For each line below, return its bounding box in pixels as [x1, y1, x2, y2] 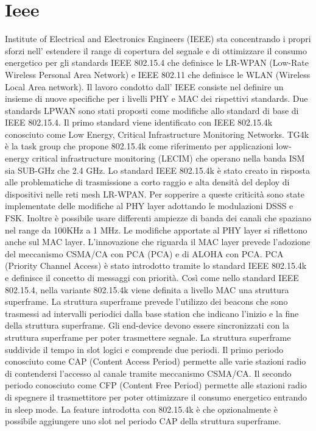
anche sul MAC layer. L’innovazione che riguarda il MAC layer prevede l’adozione [5, 235, 311, 248]
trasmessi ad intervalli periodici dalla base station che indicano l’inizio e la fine [5, 307, 299, 319]
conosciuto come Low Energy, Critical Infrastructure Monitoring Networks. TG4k [5, 127, 309, 140]
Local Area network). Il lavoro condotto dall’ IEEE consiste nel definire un [5, 80, 284, 93]
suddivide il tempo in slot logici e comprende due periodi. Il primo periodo [5, 343, 284, 355]
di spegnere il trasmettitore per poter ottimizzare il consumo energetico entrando [5, 390, 307, 403]
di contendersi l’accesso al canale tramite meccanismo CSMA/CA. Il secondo [5, 366, 292, 379]
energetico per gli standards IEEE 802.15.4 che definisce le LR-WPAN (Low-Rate [5, 56, 309, 69]
